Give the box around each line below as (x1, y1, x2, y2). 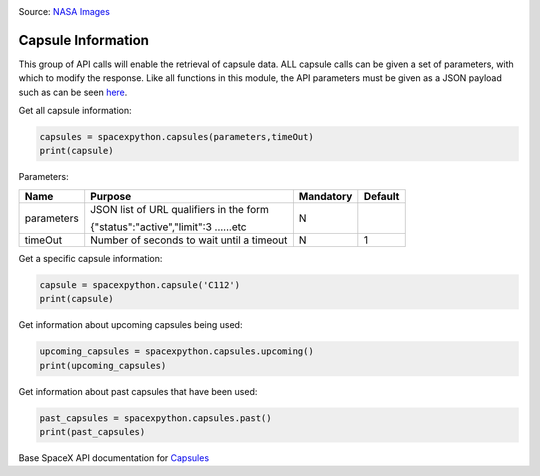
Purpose (90, 189, 132, 203)
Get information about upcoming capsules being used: (18, 319, 243, 331)
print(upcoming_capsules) (39, 360, 167, 371)
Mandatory (298, 189, 353, 203)
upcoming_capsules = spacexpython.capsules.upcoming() (39, 346, 314, 357)
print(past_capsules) (39, 426, 146, 437)
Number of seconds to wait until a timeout (90, 233, 288, 247)
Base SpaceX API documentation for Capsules (18, 451, 210, 464)
